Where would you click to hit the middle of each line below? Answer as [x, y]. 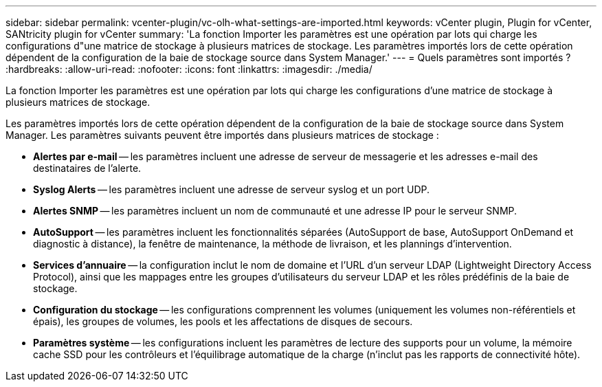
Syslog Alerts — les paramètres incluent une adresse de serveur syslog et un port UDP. [232, 189]
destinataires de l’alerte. [87, 168]
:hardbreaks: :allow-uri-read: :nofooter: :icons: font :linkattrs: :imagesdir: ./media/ [189, 69]
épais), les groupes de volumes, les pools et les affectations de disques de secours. [223, 321]
